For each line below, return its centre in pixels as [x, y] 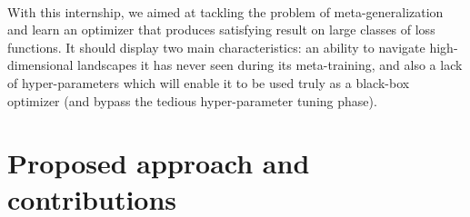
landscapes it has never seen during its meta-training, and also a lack [270, 65]
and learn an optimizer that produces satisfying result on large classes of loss [221, 30]
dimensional [40, 65]
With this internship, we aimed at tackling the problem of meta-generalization [225, 11]
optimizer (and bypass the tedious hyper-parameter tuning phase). [192, 100]
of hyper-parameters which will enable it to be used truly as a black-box [209, 82]
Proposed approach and [159, 163]
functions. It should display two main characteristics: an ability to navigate [216, 47]
